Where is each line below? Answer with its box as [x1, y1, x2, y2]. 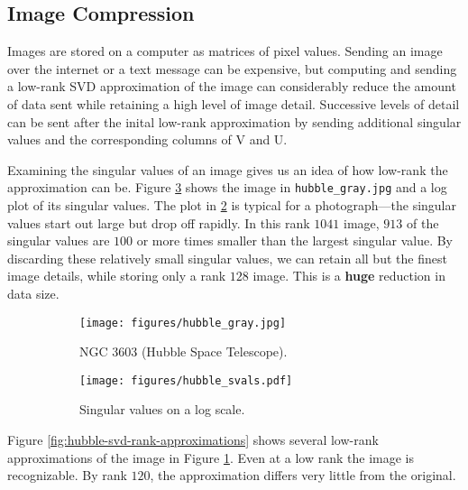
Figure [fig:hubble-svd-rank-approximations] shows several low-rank [7, 430, 379, 449]
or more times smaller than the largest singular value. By [136, 231, 454, 250]
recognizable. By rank [7, 466, 127, 485]
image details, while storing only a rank [7, 266, 226, 285]
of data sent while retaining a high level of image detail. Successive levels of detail [7, 94, 460, 113]
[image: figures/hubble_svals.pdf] [79, 374, 293, 387]
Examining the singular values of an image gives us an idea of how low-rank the [7, 160, 448, 179]
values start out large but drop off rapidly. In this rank [7, 213, 310, 232]
